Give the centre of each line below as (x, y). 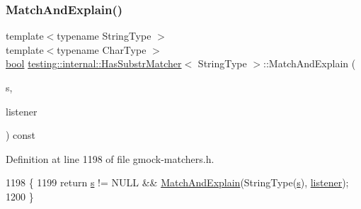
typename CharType (102, 49)
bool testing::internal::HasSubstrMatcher (94, 63)
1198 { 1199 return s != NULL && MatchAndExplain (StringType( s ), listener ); (177, 182)
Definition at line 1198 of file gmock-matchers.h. (110, 158)
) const (21, 135)
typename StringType (104, 36)
